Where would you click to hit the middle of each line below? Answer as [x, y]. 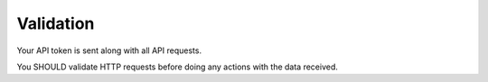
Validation [56, 23]
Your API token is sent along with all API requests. [109, 50]
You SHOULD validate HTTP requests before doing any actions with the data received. [177, 67]
